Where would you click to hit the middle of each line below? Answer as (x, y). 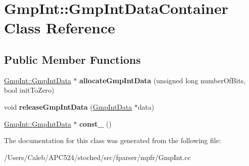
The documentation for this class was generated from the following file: (113, 140)
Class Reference (60, 28)
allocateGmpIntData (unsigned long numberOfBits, (162, 80)
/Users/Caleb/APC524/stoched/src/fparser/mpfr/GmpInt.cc (98, 157)
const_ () (95, 123)
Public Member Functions (72, 59)
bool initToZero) (29, 90)
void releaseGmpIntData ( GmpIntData (68, 106)
